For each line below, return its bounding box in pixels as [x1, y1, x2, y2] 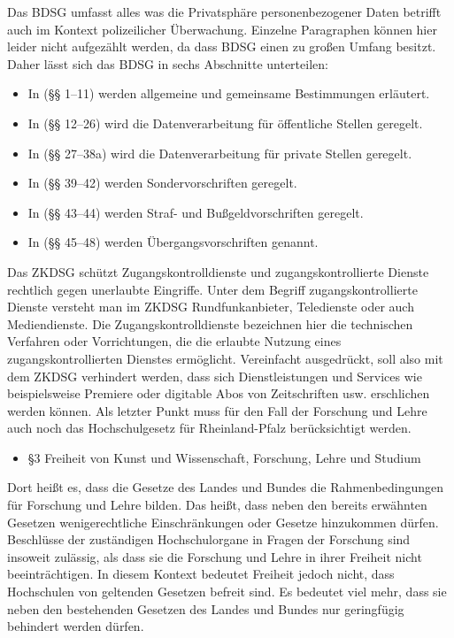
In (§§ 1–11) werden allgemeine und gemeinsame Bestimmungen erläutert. [27, 84, 430, 103]
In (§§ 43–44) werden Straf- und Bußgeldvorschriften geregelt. [27, 203, 364, 221]
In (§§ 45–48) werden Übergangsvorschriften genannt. [27, 233, 319, 251]
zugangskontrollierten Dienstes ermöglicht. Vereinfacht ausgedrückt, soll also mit [7, 349, 443, 367]
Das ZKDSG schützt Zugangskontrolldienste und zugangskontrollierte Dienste [7, 262, 429, 281]
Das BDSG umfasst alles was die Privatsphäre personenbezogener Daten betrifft [7, 3, 442, 20]
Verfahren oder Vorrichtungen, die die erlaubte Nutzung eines [7, 332, 342, 350]
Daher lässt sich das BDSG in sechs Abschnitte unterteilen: [7, 54, 328, 73]
